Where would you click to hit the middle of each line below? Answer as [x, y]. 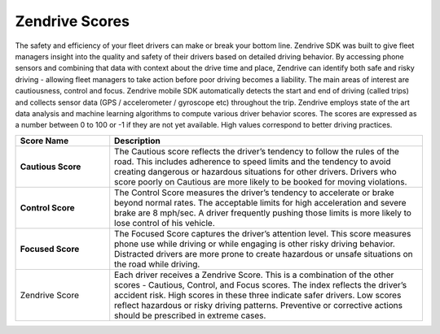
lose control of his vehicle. [165, 223]
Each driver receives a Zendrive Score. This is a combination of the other [254, 275]
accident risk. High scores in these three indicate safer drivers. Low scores [258, 295]
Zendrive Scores [73, 21]
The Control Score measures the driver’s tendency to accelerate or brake [254, 193]
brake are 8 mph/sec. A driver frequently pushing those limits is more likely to [263, 213]
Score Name [44, 141]
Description [137, 141]
